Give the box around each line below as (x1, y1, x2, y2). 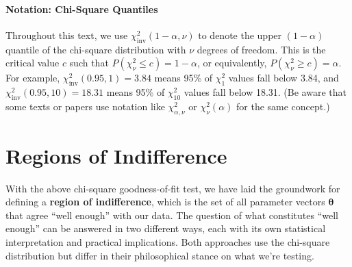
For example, (5, 71, 60, 85)
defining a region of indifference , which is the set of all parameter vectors (5, 194, 325, 209)
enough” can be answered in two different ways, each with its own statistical (5, 221, 326, 236)
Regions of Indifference (5, 141, 227, 169)
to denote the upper (198, 27, 282, 42)
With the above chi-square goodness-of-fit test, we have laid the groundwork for (5, 181, 340, 195)
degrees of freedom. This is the (197, 42, 326, 56)
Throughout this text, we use (5, 27, 128, 42)
